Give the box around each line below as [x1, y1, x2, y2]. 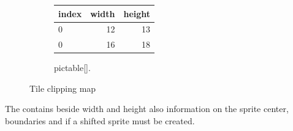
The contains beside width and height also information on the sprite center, [5, 102, 289, 115]
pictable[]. [54, 61, 91, 74]
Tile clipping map [29, 81, 96, 94]
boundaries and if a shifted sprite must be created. [5, 114, 195, 127]
